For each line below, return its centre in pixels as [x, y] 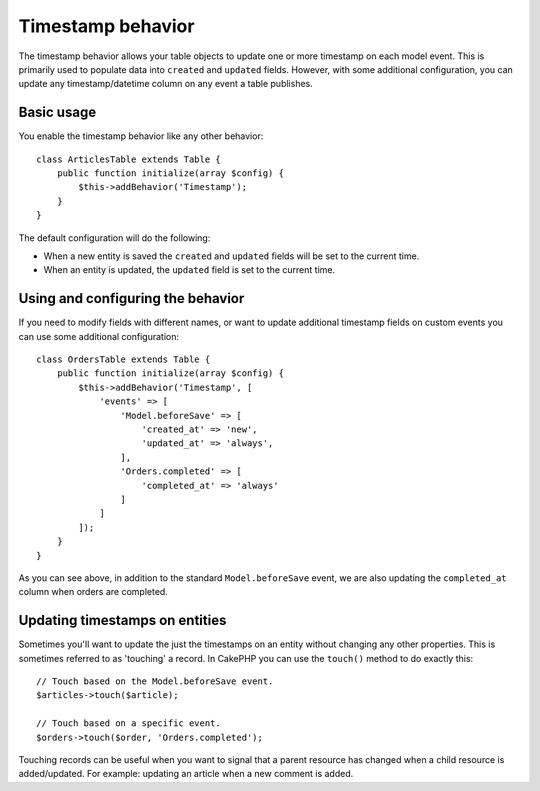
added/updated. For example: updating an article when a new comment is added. [186, 774]
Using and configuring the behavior [131, 298]
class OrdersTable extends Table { [123, 359]
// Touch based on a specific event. [129, 723]
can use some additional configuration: [99, 336]
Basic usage [57, 112]
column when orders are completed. [93, 592]
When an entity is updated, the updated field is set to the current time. [189, 270]
